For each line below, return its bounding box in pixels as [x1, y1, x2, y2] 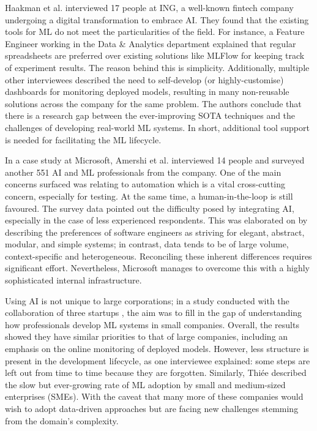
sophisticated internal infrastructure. [5, 274, 142, 287]
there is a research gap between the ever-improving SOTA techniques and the [5, 109, 296, 122]
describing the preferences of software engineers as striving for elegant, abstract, [5, 225, 305, 238]
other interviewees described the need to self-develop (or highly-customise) [5, 73, 284, 86]
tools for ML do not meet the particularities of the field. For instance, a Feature [5, 25, 305, 38]
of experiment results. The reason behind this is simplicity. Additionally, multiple [5, 61, 310, 73]
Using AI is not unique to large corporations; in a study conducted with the [5, 294, 289, 307]
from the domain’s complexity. [5, 414, 119, 427]
